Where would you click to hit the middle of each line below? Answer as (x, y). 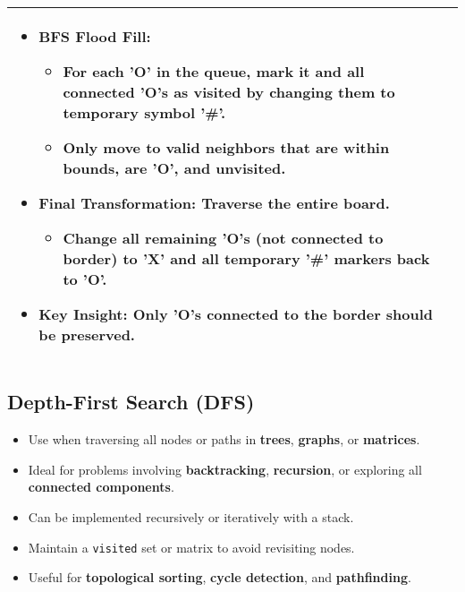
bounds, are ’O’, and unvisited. (174, 168)
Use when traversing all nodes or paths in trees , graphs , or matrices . (224, 439)
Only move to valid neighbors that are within (226, 147)
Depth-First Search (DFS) (131, 402)
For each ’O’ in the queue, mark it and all (214, 71)
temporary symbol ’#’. (144, 112)
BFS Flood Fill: (95, 36)
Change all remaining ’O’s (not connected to (223, 238)
